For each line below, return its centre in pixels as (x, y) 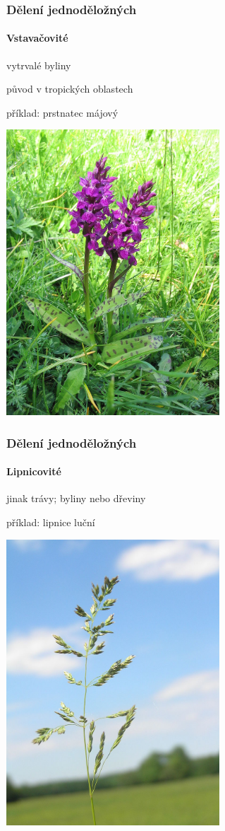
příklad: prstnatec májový (62, 112)
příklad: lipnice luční (51, 522)
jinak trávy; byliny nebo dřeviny (76, 498)
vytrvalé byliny (39, 65)
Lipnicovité (34, 471)
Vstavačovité (37, 38)
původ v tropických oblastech (70, 89)
